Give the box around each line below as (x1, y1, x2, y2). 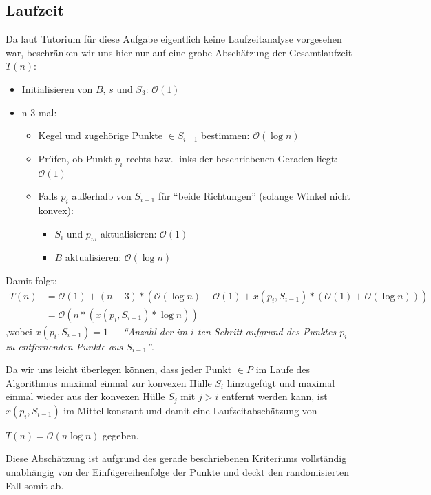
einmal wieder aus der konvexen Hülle (6, 389, 165, 403)
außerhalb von (72, 189, 132, 203)
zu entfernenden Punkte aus (6, 339, 123, 353)
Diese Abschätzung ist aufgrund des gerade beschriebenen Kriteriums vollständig (6, 451, 347, 465)
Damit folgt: (6, 273, 57, 287)
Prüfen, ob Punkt (38, 151, 112, 165)
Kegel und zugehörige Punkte (38, 128, 162, 143)
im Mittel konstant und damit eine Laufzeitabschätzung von (63, 403, 317, 417)
